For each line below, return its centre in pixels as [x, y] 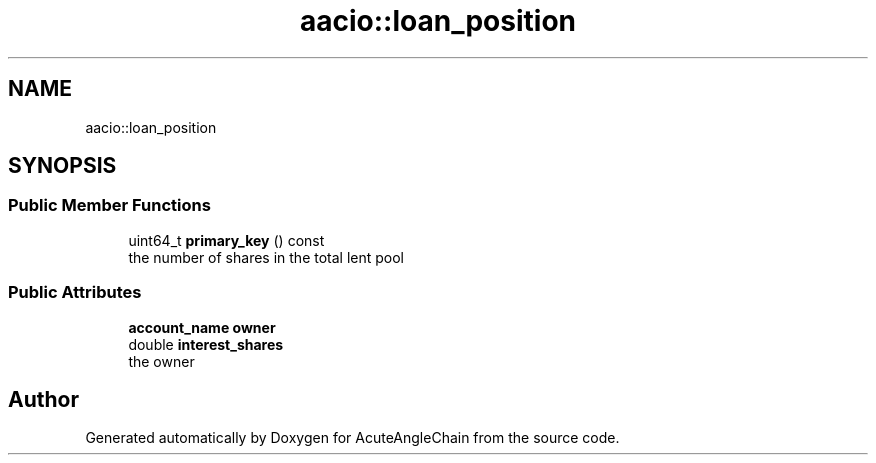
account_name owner [202, 327]
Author [43, 399]
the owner [161, 361]
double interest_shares [206, 344]
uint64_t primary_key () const [226, 240]
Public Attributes [75, 292]
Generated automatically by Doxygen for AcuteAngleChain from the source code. [352, 438]
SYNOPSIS [62, 166]
